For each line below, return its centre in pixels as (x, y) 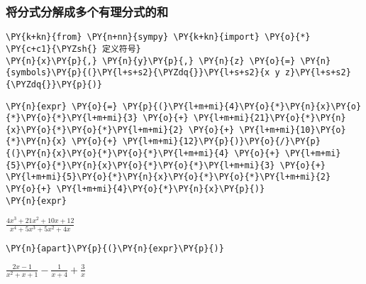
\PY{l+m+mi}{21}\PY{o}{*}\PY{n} (270, 118)
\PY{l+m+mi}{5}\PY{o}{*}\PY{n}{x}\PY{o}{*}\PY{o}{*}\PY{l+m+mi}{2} (168, 177)
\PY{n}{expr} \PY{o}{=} (62, 106)
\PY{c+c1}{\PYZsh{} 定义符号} (73, 49)
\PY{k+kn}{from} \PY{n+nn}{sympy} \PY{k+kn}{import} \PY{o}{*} (158, 37)
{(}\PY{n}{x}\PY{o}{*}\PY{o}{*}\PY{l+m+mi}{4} (117, 154)
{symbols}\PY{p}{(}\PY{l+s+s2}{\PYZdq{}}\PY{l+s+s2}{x (138, 73)
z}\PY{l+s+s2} (318, 73)
